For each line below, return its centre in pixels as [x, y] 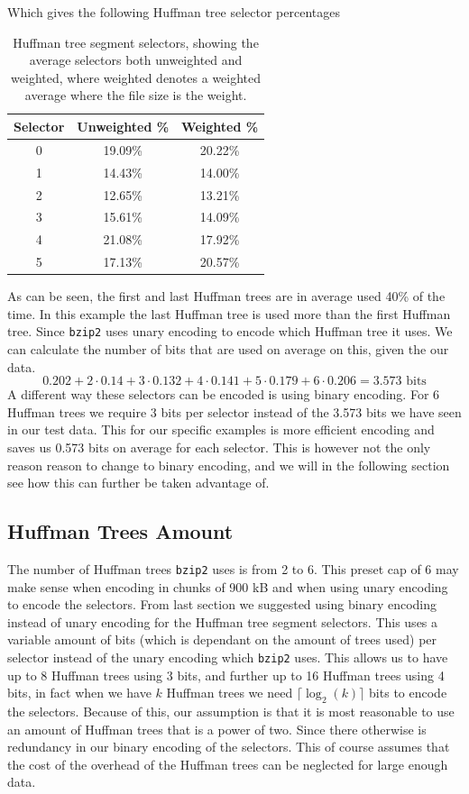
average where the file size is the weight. [136, 95]
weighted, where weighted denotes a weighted [136, 77]
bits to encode [408, 693]
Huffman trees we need [230, 693]
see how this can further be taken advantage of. [138, 483]
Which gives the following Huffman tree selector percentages [174, 12]
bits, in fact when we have [79, 693]
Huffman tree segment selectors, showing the [136, 42]
